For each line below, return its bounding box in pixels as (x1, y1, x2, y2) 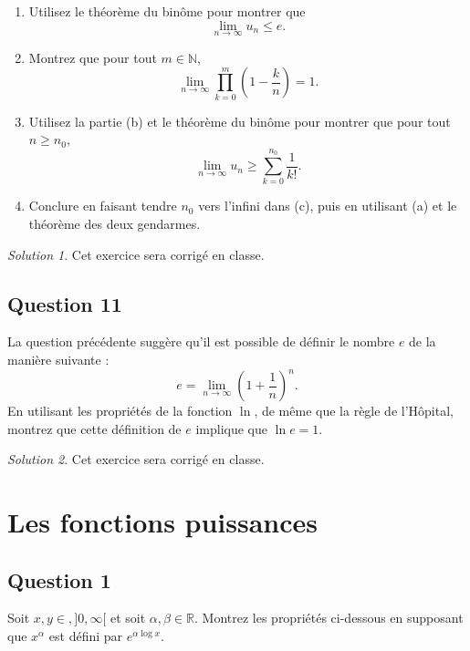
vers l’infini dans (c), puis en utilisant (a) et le (198, 196, 457, 215)
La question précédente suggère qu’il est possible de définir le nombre (7, 332, 395, 351)
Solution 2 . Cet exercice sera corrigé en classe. (7, 449, 265, 469)
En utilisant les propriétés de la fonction (7, 401, 233, 420)
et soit (110, 608, 146, 627)
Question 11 (7, 289, 122, 317)
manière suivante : (7, 350, 110, 369)
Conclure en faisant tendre (28, 196, 177, 215)
